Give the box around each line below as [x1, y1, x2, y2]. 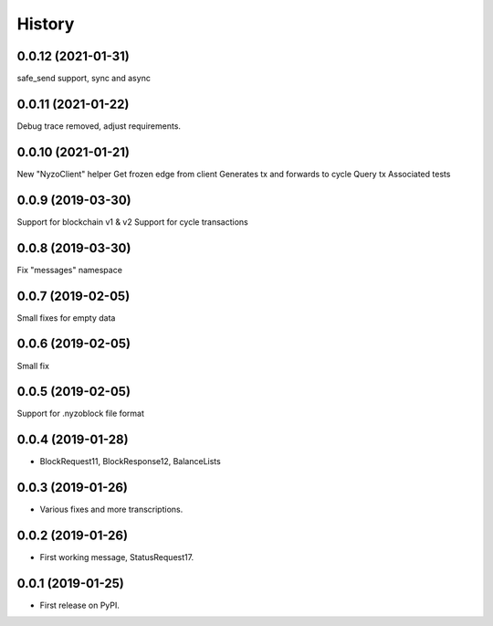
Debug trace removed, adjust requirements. [16, 120, 182, 132]
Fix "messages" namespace [16, 264, 123, 275]
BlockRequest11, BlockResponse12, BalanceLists [39, 456, 221, 467]
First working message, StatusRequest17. [39, 552, 194, 563]
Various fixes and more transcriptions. [39, 504, 184, 515]
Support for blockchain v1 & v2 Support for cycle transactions [16, 216, 248, 228]
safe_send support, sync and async [16, 73, 151, 84]
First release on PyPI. [39, 599, 121, 611]
